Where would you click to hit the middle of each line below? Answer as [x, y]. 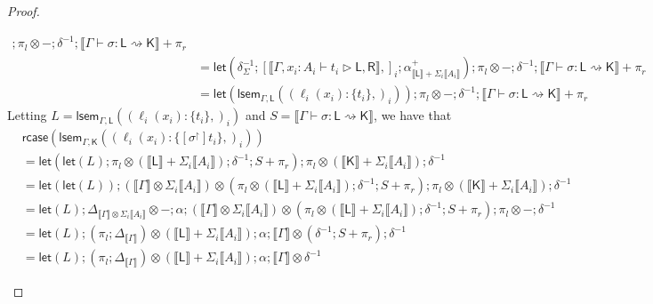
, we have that [413, 115]
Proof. [24, 11]
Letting [27, 115]
